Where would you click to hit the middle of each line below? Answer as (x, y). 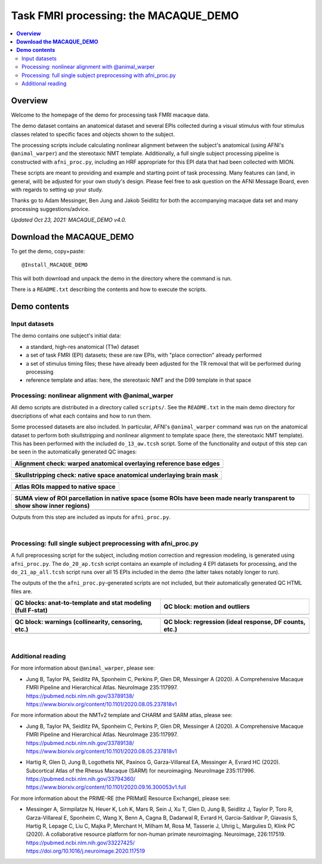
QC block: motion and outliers (207, 606)
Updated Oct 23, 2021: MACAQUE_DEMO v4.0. (69, 220)
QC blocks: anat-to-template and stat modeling (83, 603)
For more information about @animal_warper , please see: (83, 668)
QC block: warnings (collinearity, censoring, (78, 622)
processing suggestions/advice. (50, 209)
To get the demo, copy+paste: (48, 251)
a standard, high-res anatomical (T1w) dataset (83, 347)
